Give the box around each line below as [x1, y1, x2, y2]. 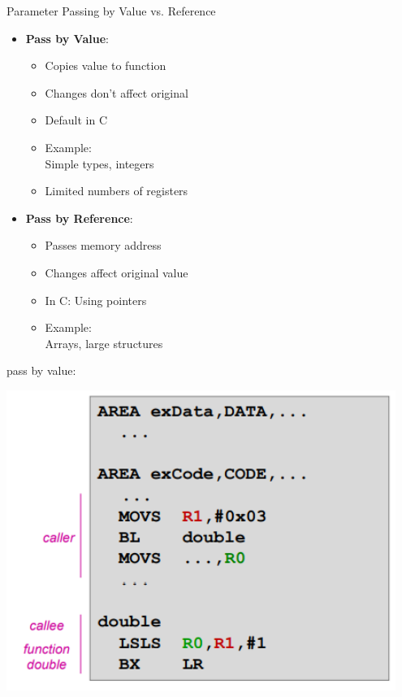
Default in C [45, 111, 108, 129]
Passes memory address [45, 237, 162, 254]
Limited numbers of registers [45, 182, 188, 199]
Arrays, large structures [45, 334, 163, 351]
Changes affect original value [45, 264, 188, 281]
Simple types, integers [45, 155, 154, 172]
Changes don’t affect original [45, 84, 188, 101]
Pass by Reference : [25, 209, 133, 226]
